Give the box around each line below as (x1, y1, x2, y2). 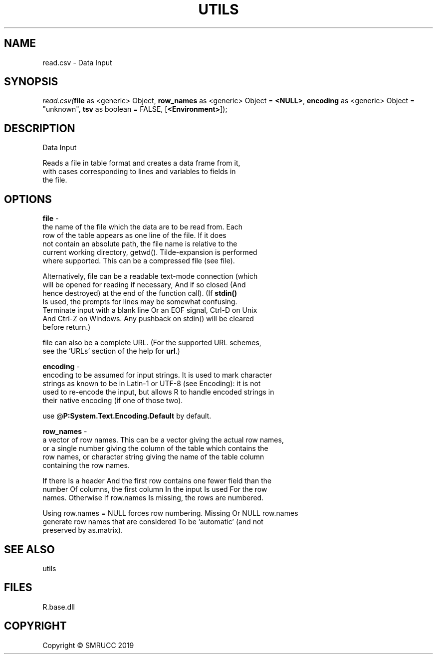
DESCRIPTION (4, 122, 75, 135)
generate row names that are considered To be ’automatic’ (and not (42, 517, 263, 526)
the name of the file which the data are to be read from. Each (42, 222, 243, 231)
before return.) (42, 323, 91, 332)
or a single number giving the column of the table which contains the (42, 444, 268, 453)
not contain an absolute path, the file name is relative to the (42, 239, 237, 248)
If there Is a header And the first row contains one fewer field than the (42, 476, 272, 485)
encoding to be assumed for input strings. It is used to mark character (42, 371, 272, 380)
